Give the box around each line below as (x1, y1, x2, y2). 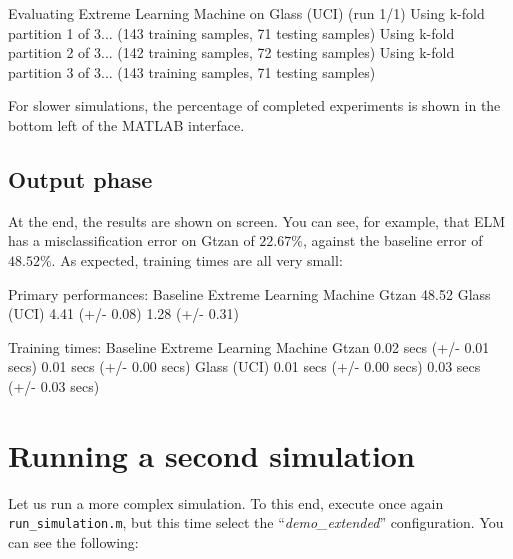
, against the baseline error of (302, 230, 483, 251)
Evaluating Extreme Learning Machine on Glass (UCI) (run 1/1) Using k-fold (8, 3, 485, 23)
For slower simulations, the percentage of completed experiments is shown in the (8, 95, 501, 116)
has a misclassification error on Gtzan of (8, 230, 255, 251)
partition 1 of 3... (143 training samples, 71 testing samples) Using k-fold (8, 22, 455, 43)
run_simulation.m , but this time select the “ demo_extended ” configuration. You (8, 512, 504, 533)
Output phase (8, 163, 153, 194)
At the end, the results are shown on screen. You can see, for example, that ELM (8, 210, 506, 231)
